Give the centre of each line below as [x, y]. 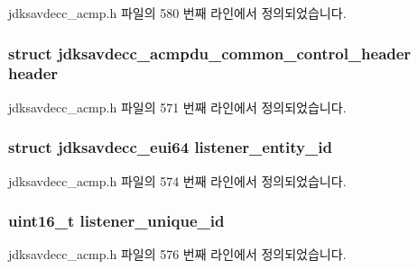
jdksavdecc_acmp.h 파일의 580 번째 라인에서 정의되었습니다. [177, 13]
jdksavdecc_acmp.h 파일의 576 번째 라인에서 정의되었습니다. [177, 254]
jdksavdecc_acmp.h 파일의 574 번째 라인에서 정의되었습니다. [177, 180]
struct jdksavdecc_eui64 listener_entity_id [170, 147]
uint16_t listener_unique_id [116, 221]
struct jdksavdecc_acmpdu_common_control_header [210, 53]
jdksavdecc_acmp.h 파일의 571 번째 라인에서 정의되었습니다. [177, 107]
